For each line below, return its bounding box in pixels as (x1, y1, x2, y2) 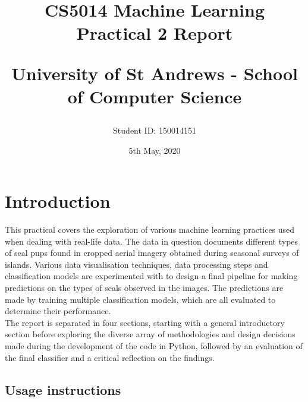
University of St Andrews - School (11, 61, 298, 85)
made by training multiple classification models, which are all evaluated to (5, 293, 276, 305)
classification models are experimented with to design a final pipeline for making (5, 270, 298, 282)
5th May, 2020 (128, 144, 181, 156)
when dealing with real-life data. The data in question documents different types (5, 235, 298, 247)
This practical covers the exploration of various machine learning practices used (5, 223, 295, 236)
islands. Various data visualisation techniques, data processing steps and (5, 258, 268, 270)
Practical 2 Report (76, 21, 233, 45)
